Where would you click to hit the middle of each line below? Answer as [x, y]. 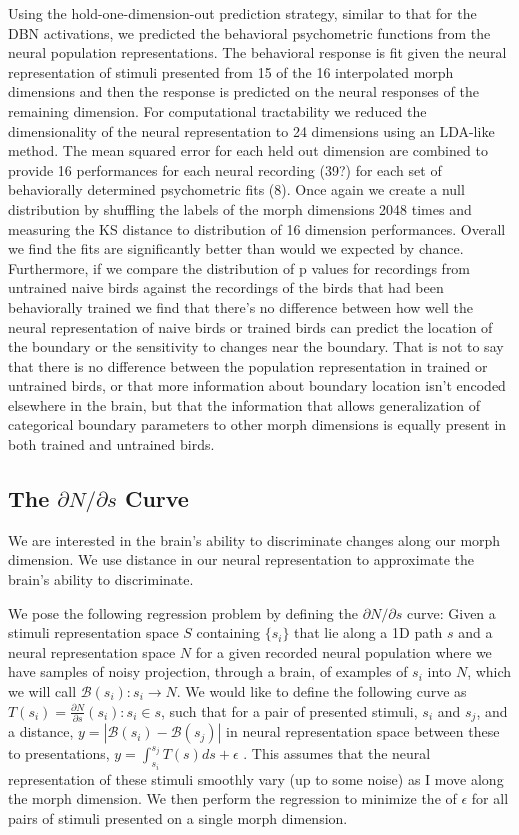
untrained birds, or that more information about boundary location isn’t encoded [257, 385]
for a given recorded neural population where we [343, 651]
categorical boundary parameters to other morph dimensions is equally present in [257, 424]
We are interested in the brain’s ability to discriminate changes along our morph [254, 539]
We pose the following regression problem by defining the [183, 612]
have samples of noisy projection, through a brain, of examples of [208, 671]
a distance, [41, 731]
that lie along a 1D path [368, 632]
